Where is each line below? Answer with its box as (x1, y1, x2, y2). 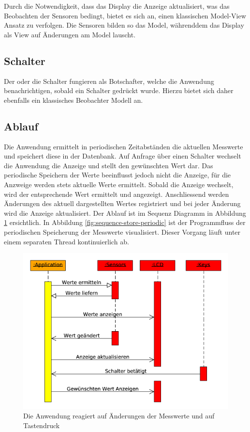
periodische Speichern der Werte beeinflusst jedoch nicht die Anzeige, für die (4, 170, 231, 180)
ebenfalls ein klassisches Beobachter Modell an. (4, 95, 143, 105)
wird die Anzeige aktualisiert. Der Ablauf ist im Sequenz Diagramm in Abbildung (4, 208, 246, 218)
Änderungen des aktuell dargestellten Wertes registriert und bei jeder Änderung (4, 198, 241, 208)
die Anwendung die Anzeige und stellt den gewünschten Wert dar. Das (4, 160, 213, 170)
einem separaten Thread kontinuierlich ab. (4, 236, 129, 246)
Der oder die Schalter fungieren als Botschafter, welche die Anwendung (4, 76, 214, 86)
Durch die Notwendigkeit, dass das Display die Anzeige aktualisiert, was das (4, 1, 230, 11)
